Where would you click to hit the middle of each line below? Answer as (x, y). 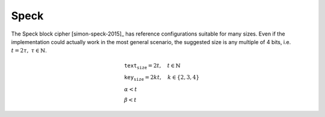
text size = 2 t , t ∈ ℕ (152, 66)
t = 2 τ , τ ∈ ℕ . (29, 51)
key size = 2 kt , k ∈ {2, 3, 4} (162, 78)
